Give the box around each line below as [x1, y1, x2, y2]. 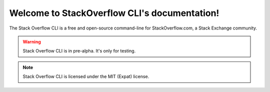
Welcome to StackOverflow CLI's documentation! [9, 7, 219, 18]
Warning [22, 38, 41, 44]
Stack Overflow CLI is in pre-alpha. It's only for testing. [22, 48, 136, 54]
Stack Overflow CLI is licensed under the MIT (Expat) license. [22, 73, 149, 79]
